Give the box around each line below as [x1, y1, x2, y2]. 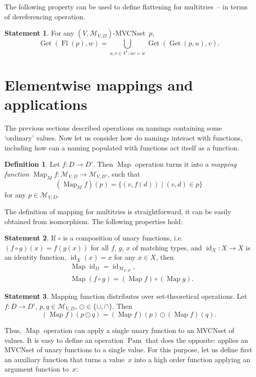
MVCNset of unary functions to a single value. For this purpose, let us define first [4, 344, 253, 355]
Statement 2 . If [4, 233, 56, 243]
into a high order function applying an [134, 354, 251, 364]
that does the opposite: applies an [145, 334, 249, 345]
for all [90, 242, 109, 252]
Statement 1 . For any [4, 28, 75, 38]
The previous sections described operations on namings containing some [4, 123, 222, 133]
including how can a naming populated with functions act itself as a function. [4, 142, 240, 152]
